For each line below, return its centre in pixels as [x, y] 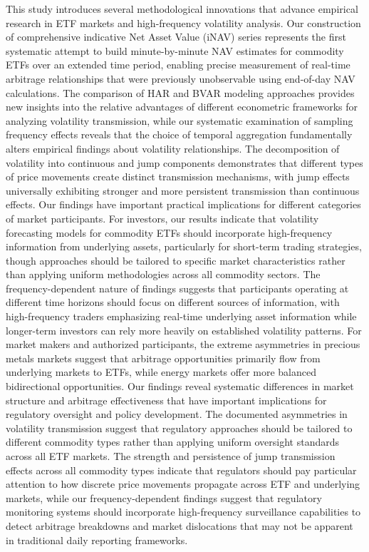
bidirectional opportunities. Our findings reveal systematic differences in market [180, 386]
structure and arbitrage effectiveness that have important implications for [166, 400]
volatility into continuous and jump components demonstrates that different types [184, 162]
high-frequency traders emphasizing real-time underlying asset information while [181, 316]
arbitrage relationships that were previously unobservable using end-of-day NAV [181, 78]
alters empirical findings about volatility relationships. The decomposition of [173, 148]
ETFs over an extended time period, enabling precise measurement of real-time [178, 65]
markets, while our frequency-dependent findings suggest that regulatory [164, 497]
